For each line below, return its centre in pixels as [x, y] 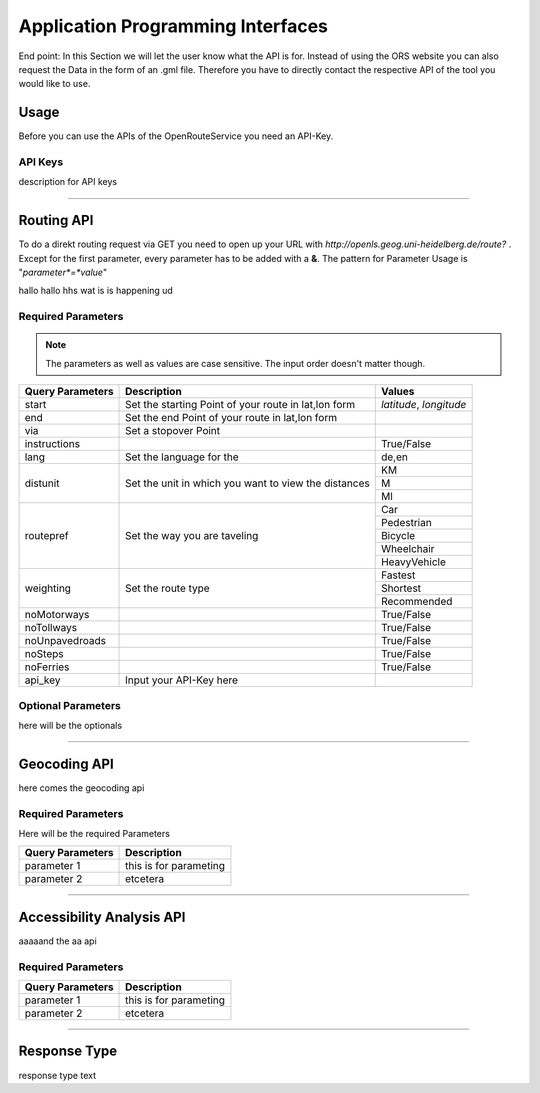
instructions [52, 444]
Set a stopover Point [173, 431]
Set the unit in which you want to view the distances [247, 483]
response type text [57, 1075]
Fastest [398, 575]
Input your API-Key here [182, 680]
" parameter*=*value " [63, 272]
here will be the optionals [70, 725]
